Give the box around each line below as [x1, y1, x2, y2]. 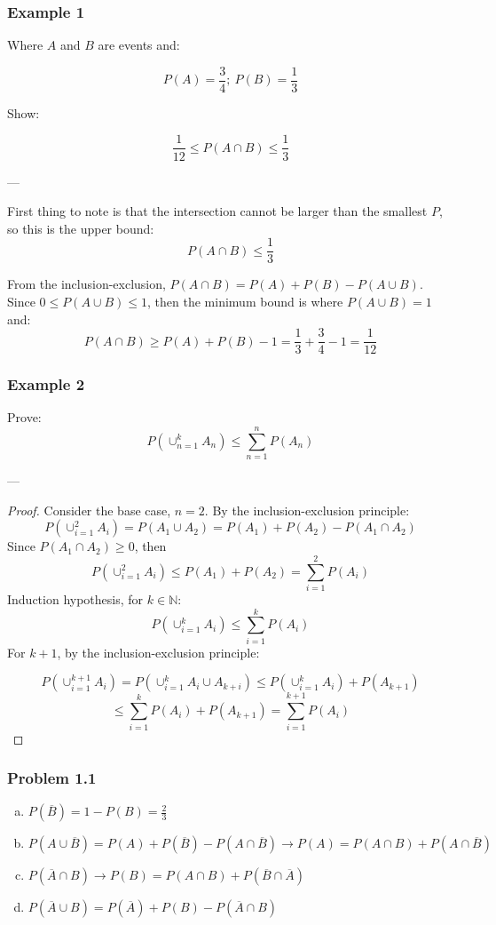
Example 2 [7, 373, 85, 395]
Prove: [7, 408, 42, 427]
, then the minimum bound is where [147, 291, 343, 310]
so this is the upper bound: [7, 219, 154, 237]
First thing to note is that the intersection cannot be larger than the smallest [7, 202, 428, 220]
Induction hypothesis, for [7, 590, 144, 609]
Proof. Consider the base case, [7, 500, 171, 519]
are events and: [98, 36, 180, 54]
